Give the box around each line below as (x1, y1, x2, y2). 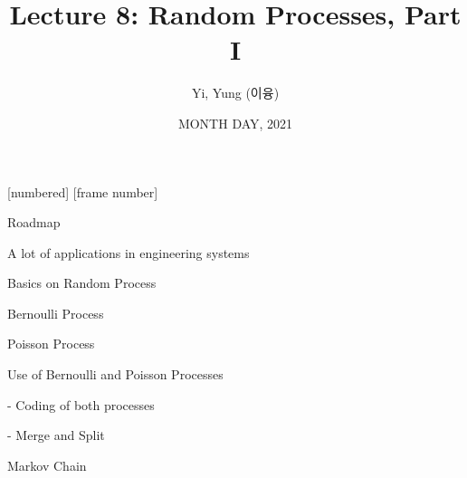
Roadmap (7, 213, 61, 232)
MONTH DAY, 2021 (177, 113, 293, 132)
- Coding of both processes (7, 395, 155, 414)
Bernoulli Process (7, 303, 104, 322)
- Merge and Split (7, 425, 105, 445)
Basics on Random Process (7, 273, 157, 292)
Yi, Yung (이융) (191, 83, 280, 102)
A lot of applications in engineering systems (7, 243, 250, 262)
